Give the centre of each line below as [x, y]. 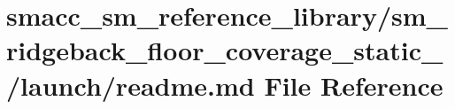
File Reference [354, 85]
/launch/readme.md [131, 85]
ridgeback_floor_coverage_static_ [225, 50]
